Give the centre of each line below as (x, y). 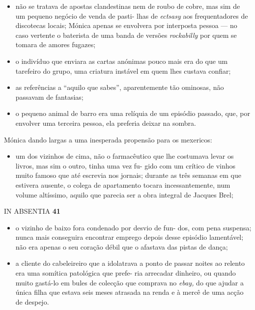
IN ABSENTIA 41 (32, 211)
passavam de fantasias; (49, 97)
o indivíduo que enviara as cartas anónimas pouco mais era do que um (122, 61)
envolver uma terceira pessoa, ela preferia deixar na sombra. (106, 123)
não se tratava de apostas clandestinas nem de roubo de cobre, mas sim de (128, 6)
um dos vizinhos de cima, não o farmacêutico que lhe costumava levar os (125, 156)
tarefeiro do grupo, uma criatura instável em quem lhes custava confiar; (123, 70)
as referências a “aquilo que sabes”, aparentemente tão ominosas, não (120, 87)
